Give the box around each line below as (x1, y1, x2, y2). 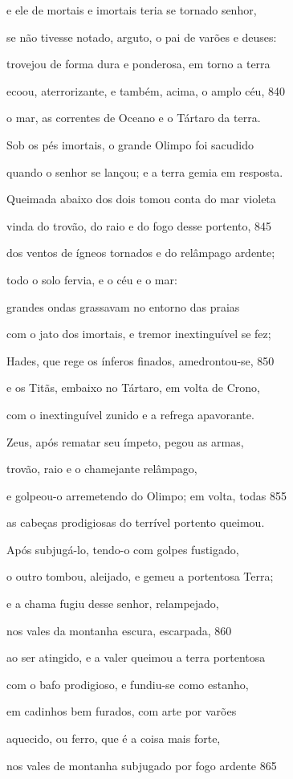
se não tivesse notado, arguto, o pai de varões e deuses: (6, 28, 277, 45)
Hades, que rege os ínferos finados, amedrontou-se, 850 (6, 352, 275, 369)
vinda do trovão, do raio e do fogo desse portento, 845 (6, 217, 272, 234)
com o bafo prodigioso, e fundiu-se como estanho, (6, 675, 249, 692)
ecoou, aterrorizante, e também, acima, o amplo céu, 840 (6, 82, 285, 99)
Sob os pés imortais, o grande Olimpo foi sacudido (6, 136, 254, 153)
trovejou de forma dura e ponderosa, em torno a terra (6, 55, 271, 72)
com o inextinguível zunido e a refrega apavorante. (6, 406, 254, 422)
